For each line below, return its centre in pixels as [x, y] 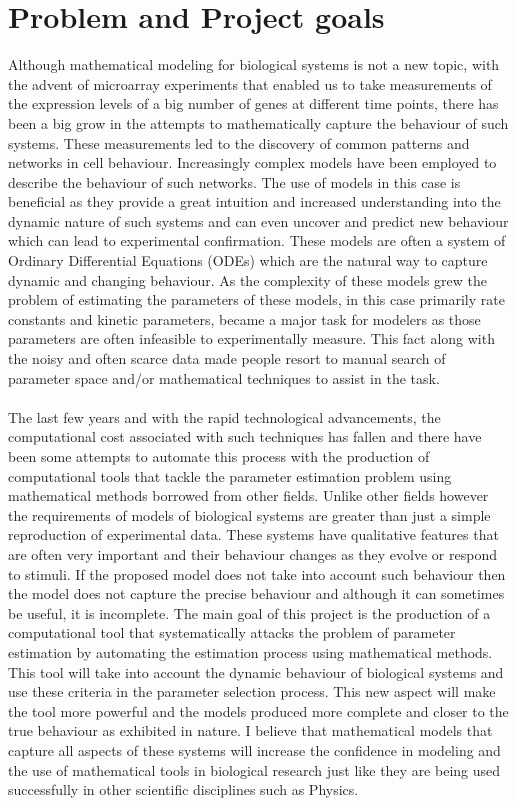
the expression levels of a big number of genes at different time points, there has [253, 103]
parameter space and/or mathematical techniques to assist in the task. [224, 377]
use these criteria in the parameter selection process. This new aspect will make [252, 691]
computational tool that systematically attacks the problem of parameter [232, 632]
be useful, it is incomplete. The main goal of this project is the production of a [249, 612]
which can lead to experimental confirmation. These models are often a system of [257, 240]
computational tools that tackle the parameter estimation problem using [230, 475]
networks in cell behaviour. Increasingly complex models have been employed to [252, 162]
